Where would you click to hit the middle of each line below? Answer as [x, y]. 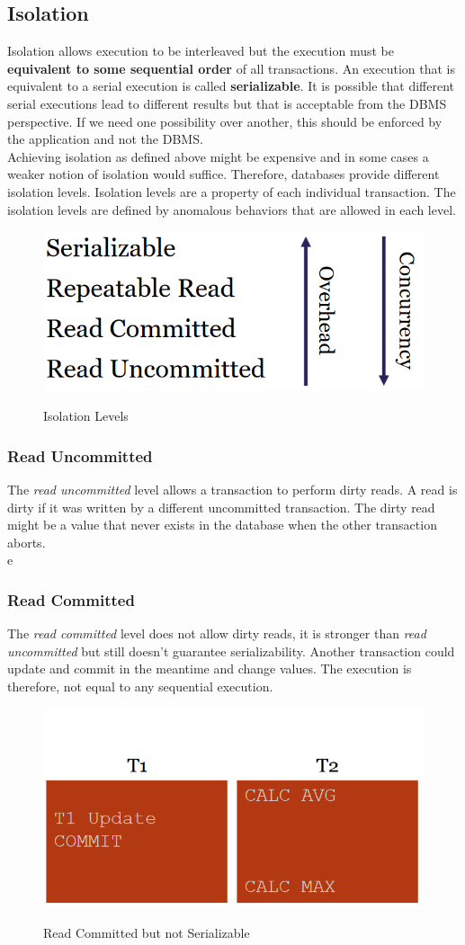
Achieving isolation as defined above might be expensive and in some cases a [218, 156]
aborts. [27, 542]
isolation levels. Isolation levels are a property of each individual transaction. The [232, 191]
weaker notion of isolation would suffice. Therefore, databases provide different [224, 174]
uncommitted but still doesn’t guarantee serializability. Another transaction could [231, 651]
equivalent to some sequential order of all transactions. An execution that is [231, 68]
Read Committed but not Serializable [147, 932]
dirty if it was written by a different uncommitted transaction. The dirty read [221, 507]
